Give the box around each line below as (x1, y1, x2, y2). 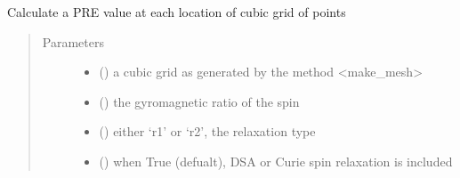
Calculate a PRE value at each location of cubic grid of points (7, 3, 346, 20)
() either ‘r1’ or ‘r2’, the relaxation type (99, 122, 316, 141)
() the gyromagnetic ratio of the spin (99, 92, 300, 110)
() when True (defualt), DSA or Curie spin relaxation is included (99, 151, 453, 170)
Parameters (42, 32, 104, 51)
